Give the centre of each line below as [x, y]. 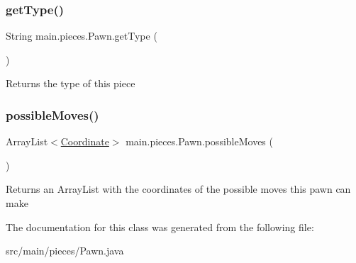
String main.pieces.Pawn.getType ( [82, 36]
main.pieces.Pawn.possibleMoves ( [199, 141]
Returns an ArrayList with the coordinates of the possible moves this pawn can [178, 189]
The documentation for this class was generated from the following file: [160, 226]
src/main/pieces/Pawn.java [65, 251]
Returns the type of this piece [71, 83]
